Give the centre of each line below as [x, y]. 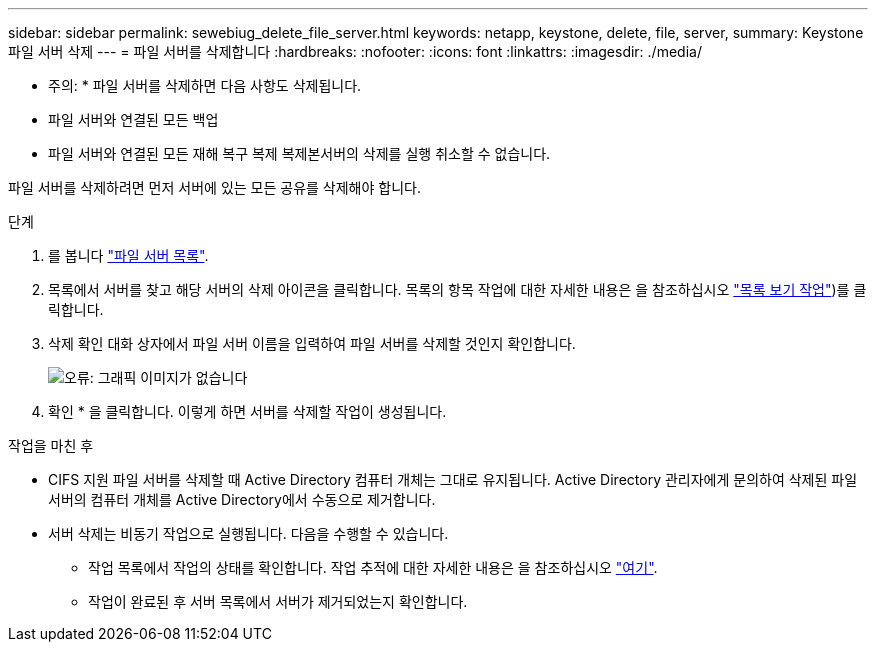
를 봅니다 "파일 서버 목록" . [128, 255]
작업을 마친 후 [51, 445]
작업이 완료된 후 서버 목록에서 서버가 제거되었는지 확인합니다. [278, 601]
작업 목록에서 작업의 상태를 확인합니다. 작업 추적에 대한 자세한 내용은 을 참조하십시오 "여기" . [373, 567]
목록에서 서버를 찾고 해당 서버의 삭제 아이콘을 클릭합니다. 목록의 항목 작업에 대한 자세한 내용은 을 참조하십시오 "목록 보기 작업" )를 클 [457, 289]
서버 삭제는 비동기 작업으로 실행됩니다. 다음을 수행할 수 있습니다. [248, 533]
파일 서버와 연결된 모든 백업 [133, 119]
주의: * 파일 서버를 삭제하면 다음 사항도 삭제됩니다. [205, 85]
